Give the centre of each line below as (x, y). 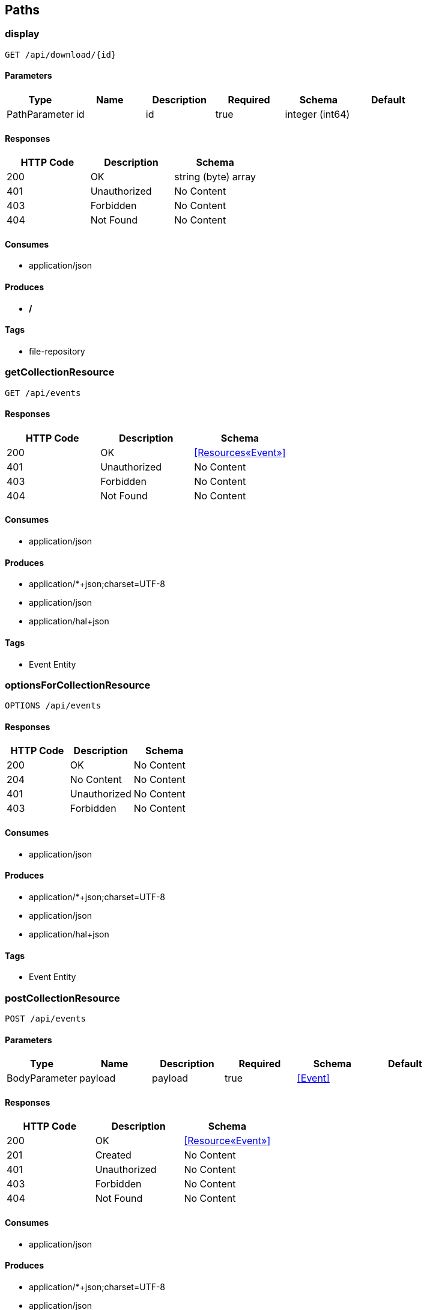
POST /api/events (45, 1018)
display (22, 34)
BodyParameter (42, 1078)
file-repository (57, 351)
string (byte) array (215, 177)
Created (113, 1155)
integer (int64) (317, 114)
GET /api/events (43, 393)
